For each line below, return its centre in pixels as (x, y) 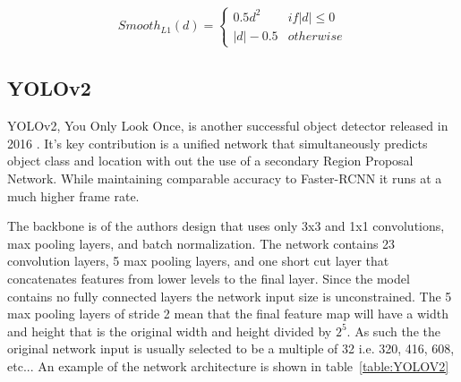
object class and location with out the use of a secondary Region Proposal (210, 161)
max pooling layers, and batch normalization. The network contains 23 (201, 243)
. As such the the (393, 331)
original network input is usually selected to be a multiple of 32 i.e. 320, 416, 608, (231, 348)
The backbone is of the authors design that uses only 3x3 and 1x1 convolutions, (226, 226)
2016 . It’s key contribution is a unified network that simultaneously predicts (218, 143)
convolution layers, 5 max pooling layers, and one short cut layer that (198, 261)
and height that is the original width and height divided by (170, 331)
